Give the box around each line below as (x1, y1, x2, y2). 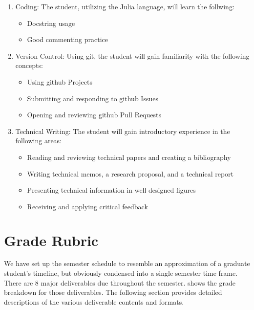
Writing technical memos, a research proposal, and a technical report (27, 168, 233, 178)
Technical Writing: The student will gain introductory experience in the (15, 126, 230, 136)
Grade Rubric (4, 230, 99, 250)
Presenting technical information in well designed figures (27, 185, 196, 195)
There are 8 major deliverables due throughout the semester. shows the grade (4, 277, 235, 288)
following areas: (15, 135, 62, 146)
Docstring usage (27, 18, 75, 28)
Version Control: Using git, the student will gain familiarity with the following (15, 50, 250, 61)
